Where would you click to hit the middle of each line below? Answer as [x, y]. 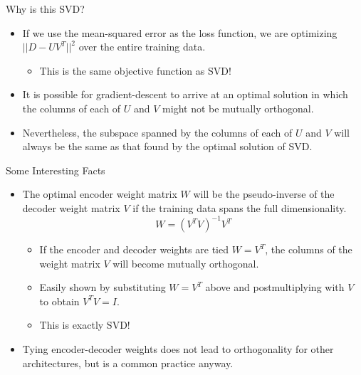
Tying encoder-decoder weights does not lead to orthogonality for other [178, 349]
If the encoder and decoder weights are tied [134, 249]
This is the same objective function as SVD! [135, 70]
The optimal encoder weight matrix [100, 194]
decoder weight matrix [71, 207]
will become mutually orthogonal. [186, 263]
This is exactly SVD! [85, 325]
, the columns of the [309, 249]
